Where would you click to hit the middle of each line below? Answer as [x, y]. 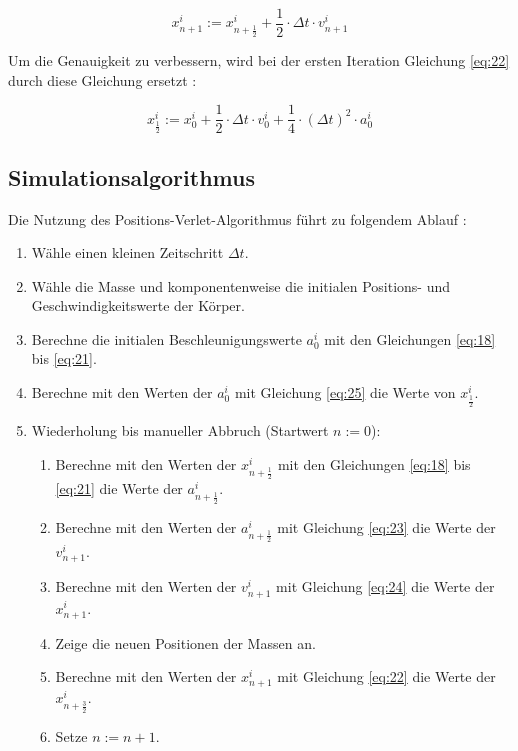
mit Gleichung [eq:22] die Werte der [386, 676]
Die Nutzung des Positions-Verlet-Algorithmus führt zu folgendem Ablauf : [237, 218]
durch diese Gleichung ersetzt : [102, 79]
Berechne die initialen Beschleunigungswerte [166, 338]
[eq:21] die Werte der [119, 488]
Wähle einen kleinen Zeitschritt [127, 252]
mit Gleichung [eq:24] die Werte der [385, 586]
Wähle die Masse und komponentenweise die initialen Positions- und [241, 285]
